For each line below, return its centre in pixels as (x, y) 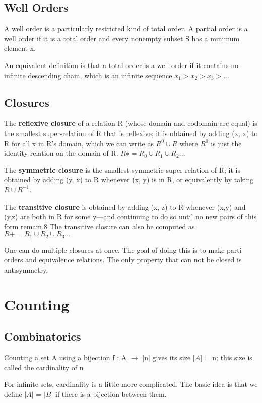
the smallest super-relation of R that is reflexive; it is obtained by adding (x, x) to (131, 133)
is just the (226, 143)
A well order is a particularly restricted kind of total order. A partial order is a (126, 28)
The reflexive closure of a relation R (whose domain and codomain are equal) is (131, 123)
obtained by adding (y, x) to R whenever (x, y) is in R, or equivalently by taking (129, 180)
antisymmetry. (26, 269)
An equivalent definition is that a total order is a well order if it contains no (121, 65)
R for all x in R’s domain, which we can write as (79, 143)
